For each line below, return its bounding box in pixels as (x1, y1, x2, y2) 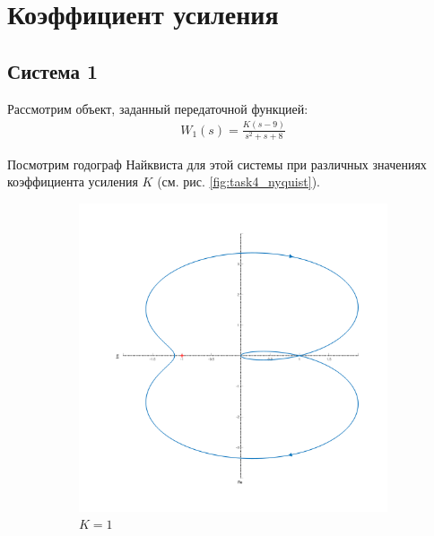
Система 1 (7, 56, 99, 84)
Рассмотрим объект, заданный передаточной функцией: (7, 99, 308, 117)
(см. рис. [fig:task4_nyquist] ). (157, 172, 320, 191)
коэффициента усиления (7, 172, 138, 191)
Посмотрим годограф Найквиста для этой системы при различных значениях (7, 154, 427, 173)
